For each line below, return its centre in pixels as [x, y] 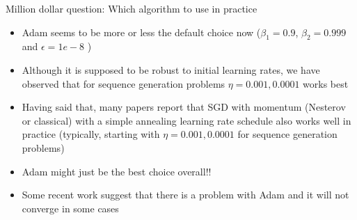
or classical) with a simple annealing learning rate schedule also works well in [187, 120]
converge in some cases [70, 208]
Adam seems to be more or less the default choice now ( [141, 32]
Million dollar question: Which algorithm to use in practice [132, 8]
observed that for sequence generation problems [124, 83]
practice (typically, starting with [91, 134]
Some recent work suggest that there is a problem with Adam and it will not [185, 195]
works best [326, 83]
